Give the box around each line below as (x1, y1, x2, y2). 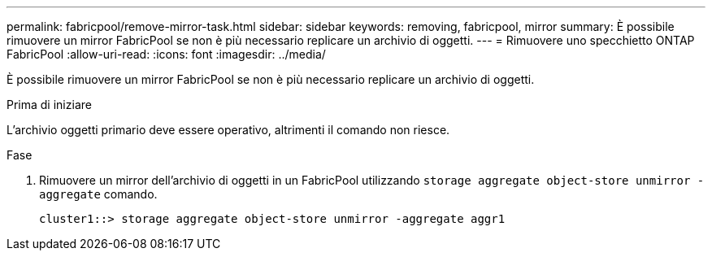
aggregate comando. (39, 187, 158, 201)
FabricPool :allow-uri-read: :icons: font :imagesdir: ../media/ (7, 47, 326, 61)
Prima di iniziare (7, 98, 92, 111)
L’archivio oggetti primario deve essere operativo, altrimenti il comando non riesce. (7, 123, 450, 137)
